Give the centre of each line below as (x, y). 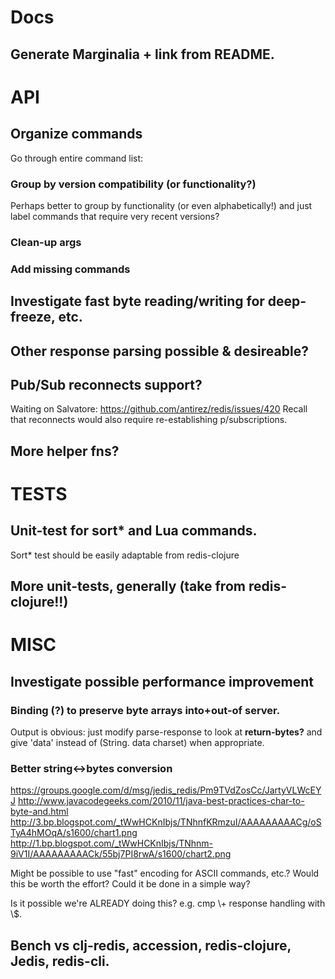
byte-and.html (39, 812)
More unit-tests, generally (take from (128, 586)
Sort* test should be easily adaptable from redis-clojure (125, 555)
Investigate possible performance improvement (162, 681)
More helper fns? (65, 451)
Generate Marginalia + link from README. (142, 54)
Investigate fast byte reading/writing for (137, 301)
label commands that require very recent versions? (115, 216)
